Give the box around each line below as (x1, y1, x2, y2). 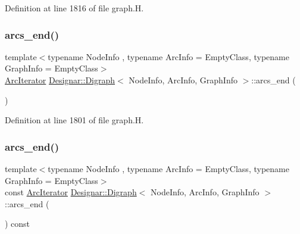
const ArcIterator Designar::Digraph (5, 186, 137, 198)
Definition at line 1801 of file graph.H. (5, 114, 144, 126)
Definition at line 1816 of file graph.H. (5, 2, 144, 14)
